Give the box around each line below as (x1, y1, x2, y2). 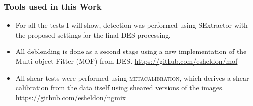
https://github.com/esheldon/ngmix (15, 92, 126, 102)
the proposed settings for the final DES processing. (15, 29, 171, 40)
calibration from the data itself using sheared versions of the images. (15, 82, 224, 93)
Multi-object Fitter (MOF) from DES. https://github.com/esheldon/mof (15, 56, 238, 66)
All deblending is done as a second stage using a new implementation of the (15, 46, 247, 56)
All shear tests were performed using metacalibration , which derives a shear (15, 72, 249, 83)
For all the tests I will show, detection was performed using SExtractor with (15, 20, 248, 30)
